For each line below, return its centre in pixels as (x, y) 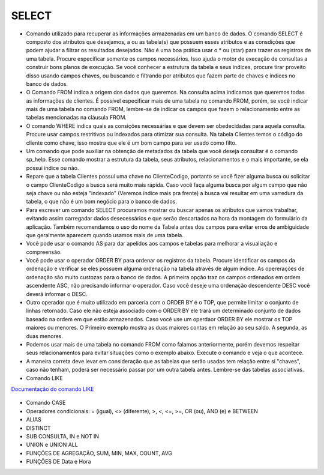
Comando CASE (46, 403)
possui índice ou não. (52, 168)
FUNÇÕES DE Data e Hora (58, 462)
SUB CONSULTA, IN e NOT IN (62, 436)
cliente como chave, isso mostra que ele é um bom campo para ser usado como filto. (131, 143)
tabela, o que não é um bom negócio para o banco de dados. (101, 202)
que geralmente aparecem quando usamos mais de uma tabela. (105, 235)
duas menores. (44, 336)
